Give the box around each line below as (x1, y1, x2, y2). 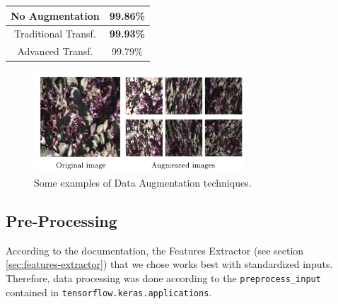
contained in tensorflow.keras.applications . (6, 284, 212, 299)
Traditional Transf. (14, 26, 96, 41)
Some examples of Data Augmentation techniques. (34, 175, 252, 189)
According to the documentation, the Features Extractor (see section (6, 242, 304, 257)
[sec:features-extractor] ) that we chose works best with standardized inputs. (6, 257, 333, 271)
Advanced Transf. (17, 44, 93, 59)
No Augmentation (11, 8, 100, 23)
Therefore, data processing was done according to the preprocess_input (6, 270, 321, 285)
